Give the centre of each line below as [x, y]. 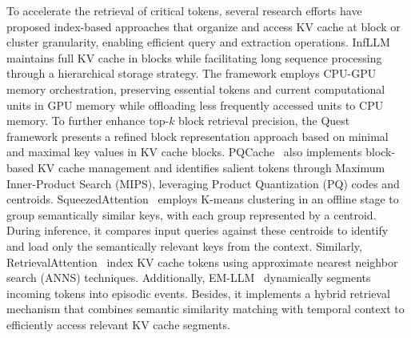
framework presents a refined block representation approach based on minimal [198, 136]
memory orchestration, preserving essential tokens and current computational [196, 89]
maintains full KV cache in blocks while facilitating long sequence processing [194, 57]
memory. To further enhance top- [88, 121]
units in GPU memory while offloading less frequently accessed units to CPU [195, 105]
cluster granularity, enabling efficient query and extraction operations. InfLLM [198, 42]
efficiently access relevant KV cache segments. [118, 324]
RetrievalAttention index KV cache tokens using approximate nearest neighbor [202, 262]
